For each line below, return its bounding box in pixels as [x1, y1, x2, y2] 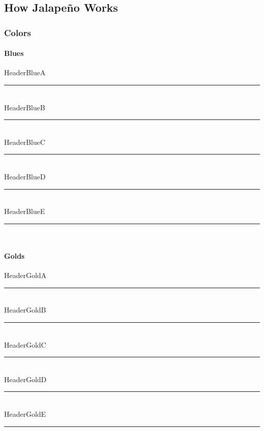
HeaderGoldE [4, 408, 46, 419]
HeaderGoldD [4, 374, 47, 384]
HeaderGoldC [4, 339, 46, 350]
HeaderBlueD [4, 171, 46, 181]
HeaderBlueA [4, 67, 46, 78]
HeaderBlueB [4, 102, 45, 112]
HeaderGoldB [4, 304, 46, 315]
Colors [4, 26, 31, 39]
